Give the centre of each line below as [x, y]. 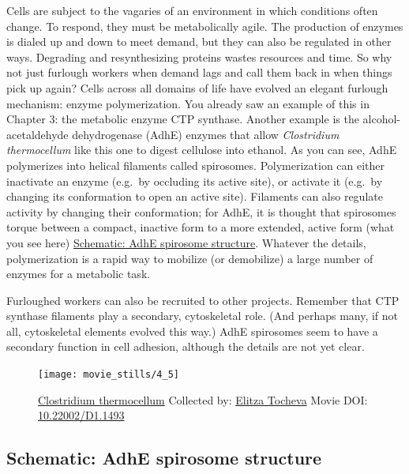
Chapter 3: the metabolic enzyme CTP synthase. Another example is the [183, 119]
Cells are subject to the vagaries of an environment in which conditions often [192, 10]
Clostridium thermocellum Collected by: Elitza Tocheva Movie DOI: [203, 399]
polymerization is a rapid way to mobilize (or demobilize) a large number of [190, 258]
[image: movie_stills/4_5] [109, 375]
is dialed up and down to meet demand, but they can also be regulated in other [199, 41]
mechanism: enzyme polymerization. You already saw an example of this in [188, 103]
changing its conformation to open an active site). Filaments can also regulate [195, 196]
